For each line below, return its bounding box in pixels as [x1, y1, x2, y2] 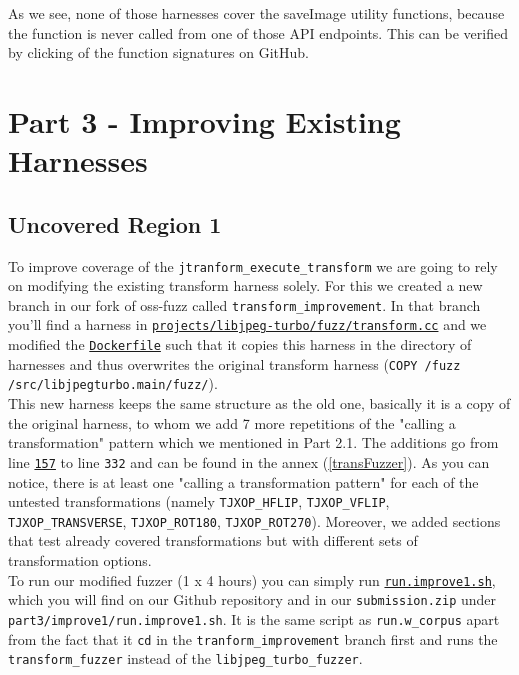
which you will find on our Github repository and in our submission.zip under [8, 589, 497, 610]
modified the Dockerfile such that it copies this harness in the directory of [8, 334, 472, 355]
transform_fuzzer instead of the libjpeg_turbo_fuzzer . [8, 648, 363, 669]
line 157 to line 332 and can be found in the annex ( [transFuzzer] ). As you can [8, 451, 490, 472]
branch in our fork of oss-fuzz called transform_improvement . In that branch [8, 294, 481, 315]
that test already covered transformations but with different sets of [8, 530, 418, 551]
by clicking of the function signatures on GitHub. [8, 42, 309, 63]
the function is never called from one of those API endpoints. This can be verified [8, 22, 508, 43]
